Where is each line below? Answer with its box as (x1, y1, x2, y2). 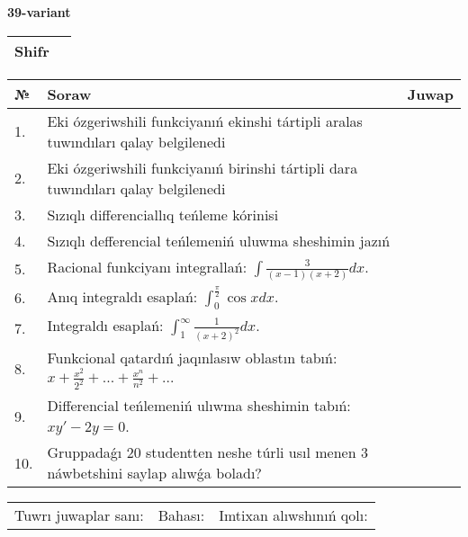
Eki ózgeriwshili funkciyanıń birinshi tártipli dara (47, 157, 358, 178)
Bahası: (157, 505, 205, 526)
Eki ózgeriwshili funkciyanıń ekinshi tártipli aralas (47, 110, 363, 131)
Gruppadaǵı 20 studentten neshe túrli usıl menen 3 (47, 442, 368, 463)
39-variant (7, 3, 71, 21)
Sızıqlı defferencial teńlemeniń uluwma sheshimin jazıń (47, 229, 391, 251)
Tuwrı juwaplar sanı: (14, 505, 144, 526)
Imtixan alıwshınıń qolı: (219, 505, 368, 526)
